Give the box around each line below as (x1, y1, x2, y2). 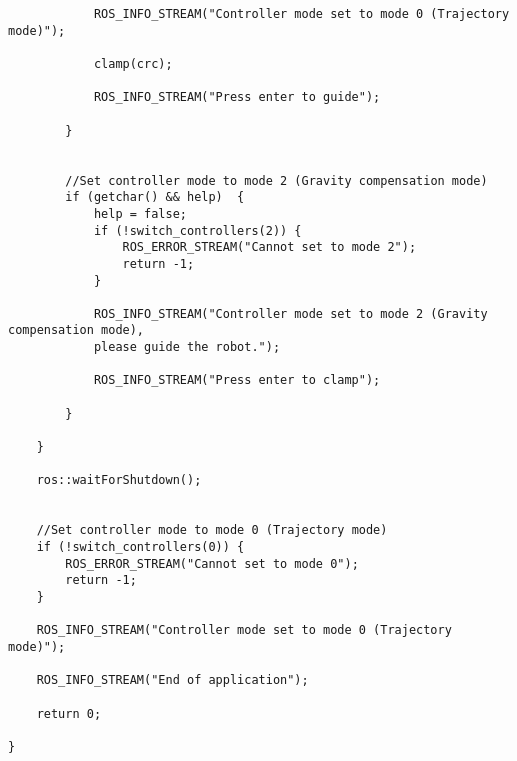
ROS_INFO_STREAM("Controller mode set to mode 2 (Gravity (93, 306, 488, 321)
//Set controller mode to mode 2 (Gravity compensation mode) (65, 173, 488, 188)
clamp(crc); (93, 56, 173, 71)
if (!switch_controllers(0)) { (36, 540, 245, 554)
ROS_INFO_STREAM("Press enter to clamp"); (93, 373, 381, 388)
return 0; (36, 706, 102, 721)
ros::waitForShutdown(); (36, 473, 202, 488)
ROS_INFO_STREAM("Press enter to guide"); (93, 90, 381, 105)
